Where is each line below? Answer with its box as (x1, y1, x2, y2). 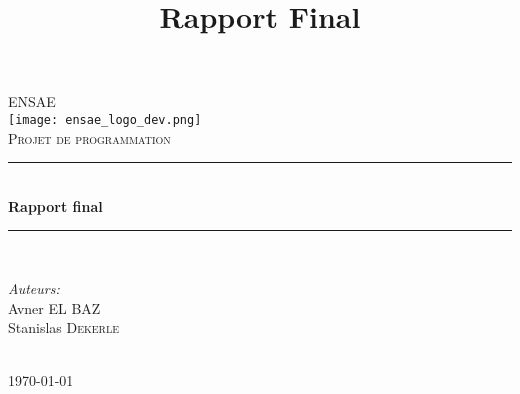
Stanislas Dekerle (8, 317, 120, 338)
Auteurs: (8, 278, 60, 298)
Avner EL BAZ (8, 297, 101, 318)
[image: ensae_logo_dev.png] (8, 112, 202, 127)
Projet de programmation (8, 127, 171, 148)
